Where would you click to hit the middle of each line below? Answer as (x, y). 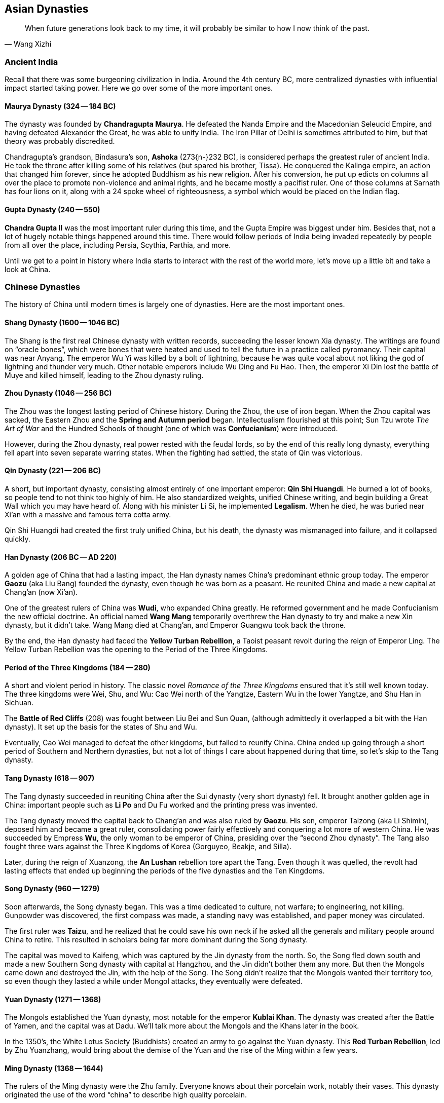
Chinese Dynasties (43, 287)
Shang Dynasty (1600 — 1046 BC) (62, 322)
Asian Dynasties (47, 9)
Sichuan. (19, 703)
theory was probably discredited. (60, 141)
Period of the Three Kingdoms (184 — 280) (78, 667)
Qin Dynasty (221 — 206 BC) (53, 471)
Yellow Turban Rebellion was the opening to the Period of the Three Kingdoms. (136, 650)
